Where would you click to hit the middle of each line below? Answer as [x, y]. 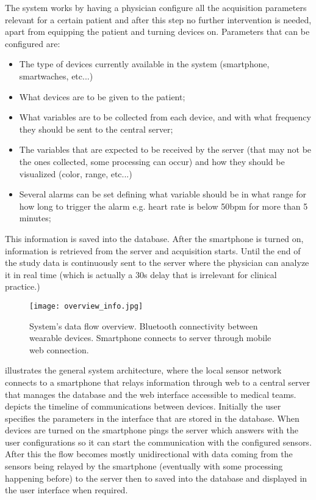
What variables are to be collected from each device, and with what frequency [165, 117]
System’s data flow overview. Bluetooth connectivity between [144, 325]
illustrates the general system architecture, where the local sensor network [143, 370]
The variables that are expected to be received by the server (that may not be [165, 149]
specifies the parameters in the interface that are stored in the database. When [152, 418]
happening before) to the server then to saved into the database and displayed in [156, 478]
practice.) [23, 286]
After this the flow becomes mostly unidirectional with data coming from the [149, 454]
